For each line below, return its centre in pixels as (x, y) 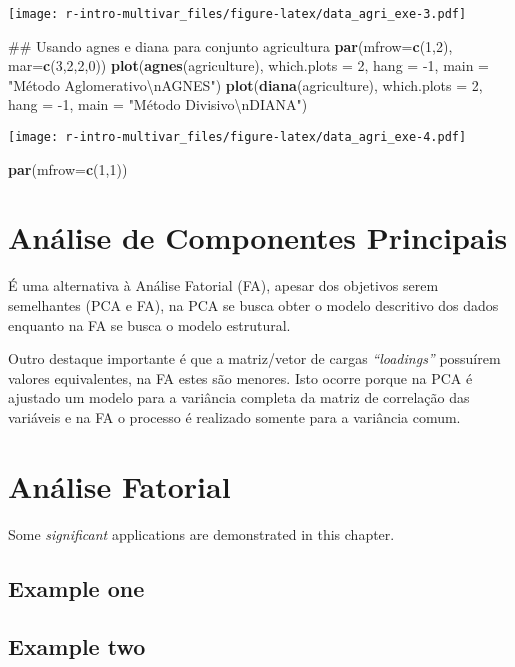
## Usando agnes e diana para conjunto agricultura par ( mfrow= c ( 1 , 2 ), (230, 45)
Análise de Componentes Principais (258, 237)
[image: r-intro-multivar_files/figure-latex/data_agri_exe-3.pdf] (237, 14)
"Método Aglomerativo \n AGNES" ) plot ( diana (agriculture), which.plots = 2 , (245, 84)
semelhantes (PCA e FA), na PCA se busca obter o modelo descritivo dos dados (253, 305)
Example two (77, 646)
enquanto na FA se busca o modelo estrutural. (149, 324)
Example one (76, 587)
